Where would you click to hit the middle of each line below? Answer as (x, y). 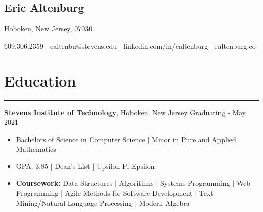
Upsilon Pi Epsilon (125, 166)
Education (40, 80)
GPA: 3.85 (32, 166)
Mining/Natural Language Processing (74, 203)
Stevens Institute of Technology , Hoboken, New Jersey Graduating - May (125, 112)
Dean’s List (72, 166)
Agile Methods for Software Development (129, 193)
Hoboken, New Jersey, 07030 (48, 29)
